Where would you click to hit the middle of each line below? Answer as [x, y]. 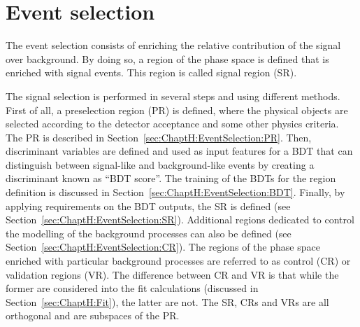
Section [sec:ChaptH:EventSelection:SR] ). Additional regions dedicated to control [180, 220]
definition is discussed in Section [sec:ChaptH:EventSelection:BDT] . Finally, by [175, 192]
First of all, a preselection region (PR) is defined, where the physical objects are [177, 110]
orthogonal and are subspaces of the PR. [93, 315]
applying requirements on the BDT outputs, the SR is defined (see [148, 206]
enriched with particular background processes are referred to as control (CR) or [178, 261]
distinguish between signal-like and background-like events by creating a [160, 164]
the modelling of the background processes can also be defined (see [149, 233]
